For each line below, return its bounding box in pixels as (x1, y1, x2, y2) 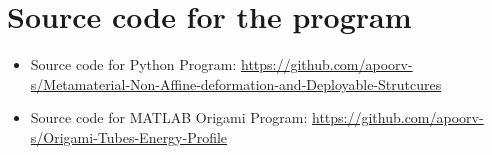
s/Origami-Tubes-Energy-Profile (30, 126, 228, 147)
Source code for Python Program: (30, 54, 237, 75)
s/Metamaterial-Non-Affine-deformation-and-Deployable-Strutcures (30, 73, 442, 94)
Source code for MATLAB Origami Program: (30, 107, 308, 128)
